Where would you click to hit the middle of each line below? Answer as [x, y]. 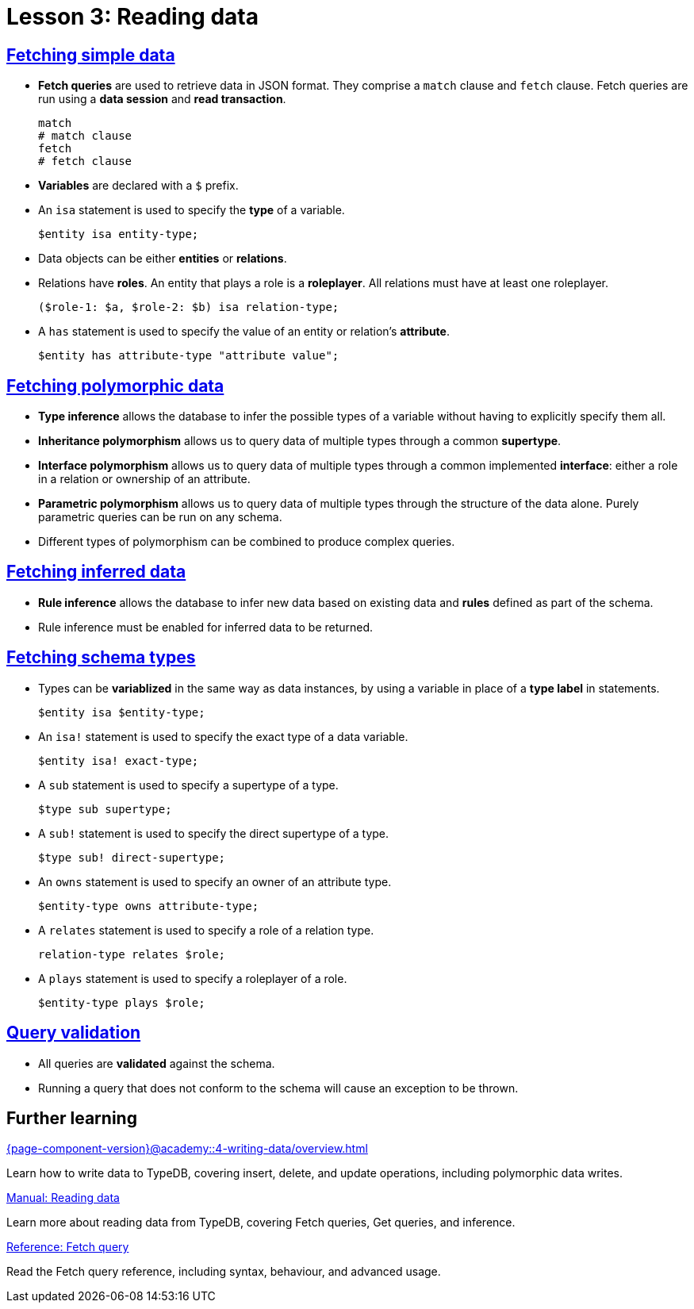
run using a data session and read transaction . [162, 99]
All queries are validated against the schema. [157, 1063]
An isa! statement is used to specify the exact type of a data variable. [223, 736]
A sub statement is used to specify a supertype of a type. [188, 785]
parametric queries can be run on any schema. [160, 517]
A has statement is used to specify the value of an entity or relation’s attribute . [244, 332]
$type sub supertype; [105, 809]
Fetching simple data [91, 55]
